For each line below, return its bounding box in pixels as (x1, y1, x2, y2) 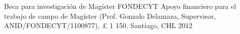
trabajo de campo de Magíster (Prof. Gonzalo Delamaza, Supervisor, (4, 10, 216, 21)
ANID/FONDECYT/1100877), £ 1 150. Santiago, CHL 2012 (4, 20, 193, 31)
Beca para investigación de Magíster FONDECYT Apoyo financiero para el (4, 1, 236, 11)
